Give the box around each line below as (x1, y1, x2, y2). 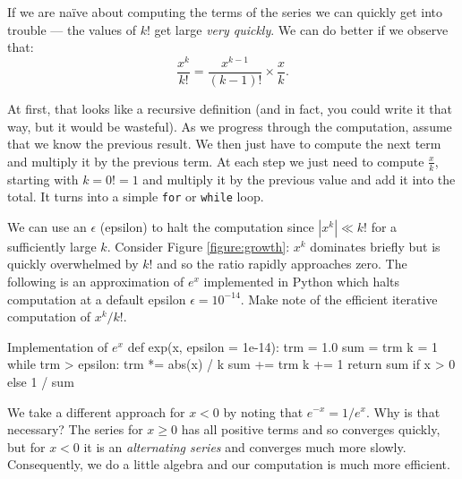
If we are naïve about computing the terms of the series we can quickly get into (7, 3, 443, 21)
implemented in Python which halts (203, 271, 400, 290)
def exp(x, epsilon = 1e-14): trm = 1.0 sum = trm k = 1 (127, 337, 438, 355)
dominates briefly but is (310, 236, 441, 255)
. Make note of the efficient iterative (240, 289, 438, 308)
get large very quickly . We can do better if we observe (154, 20, 449, 38)
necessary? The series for (7, 420, 143, 439)
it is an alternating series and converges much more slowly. (83, 437, 406, 456)
